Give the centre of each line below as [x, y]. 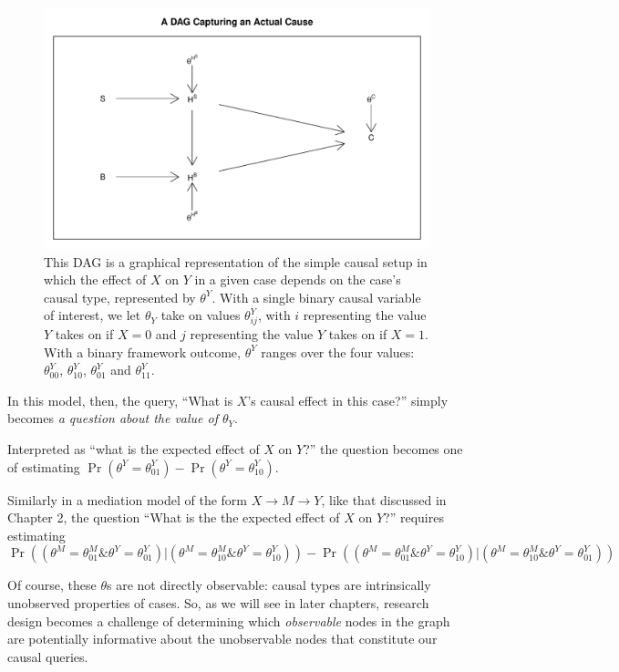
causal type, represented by [120, 297]
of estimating [44, 466]
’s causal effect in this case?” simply [348, 400]
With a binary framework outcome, [142, 352]
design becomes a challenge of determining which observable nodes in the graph [229, 620]
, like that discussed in [384, 499]
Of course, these [52, 585]
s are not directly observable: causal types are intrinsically [269, 585]
